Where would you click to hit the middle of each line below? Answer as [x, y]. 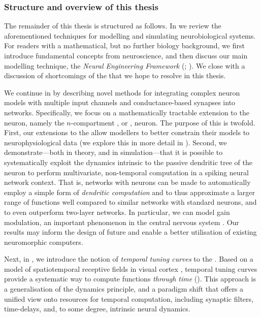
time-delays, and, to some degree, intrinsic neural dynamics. [97, 309]
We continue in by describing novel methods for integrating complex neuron [122, 92]
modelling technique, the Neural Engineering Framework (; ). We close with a [125, 65]
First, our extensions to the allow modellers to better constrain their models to [127, 132]
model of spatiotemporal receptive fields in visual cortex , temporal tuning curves [131, 268]
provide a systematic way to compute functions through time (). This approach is [130, 279]
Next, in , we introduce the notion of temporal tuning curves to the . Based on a [129, 259]
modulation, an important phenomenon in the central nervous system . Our [122, 222]
